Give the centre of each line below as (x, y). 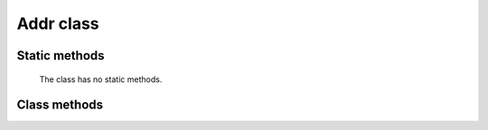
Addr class (58, 23)
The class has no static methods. (101, 79)
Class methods (60, 105)
